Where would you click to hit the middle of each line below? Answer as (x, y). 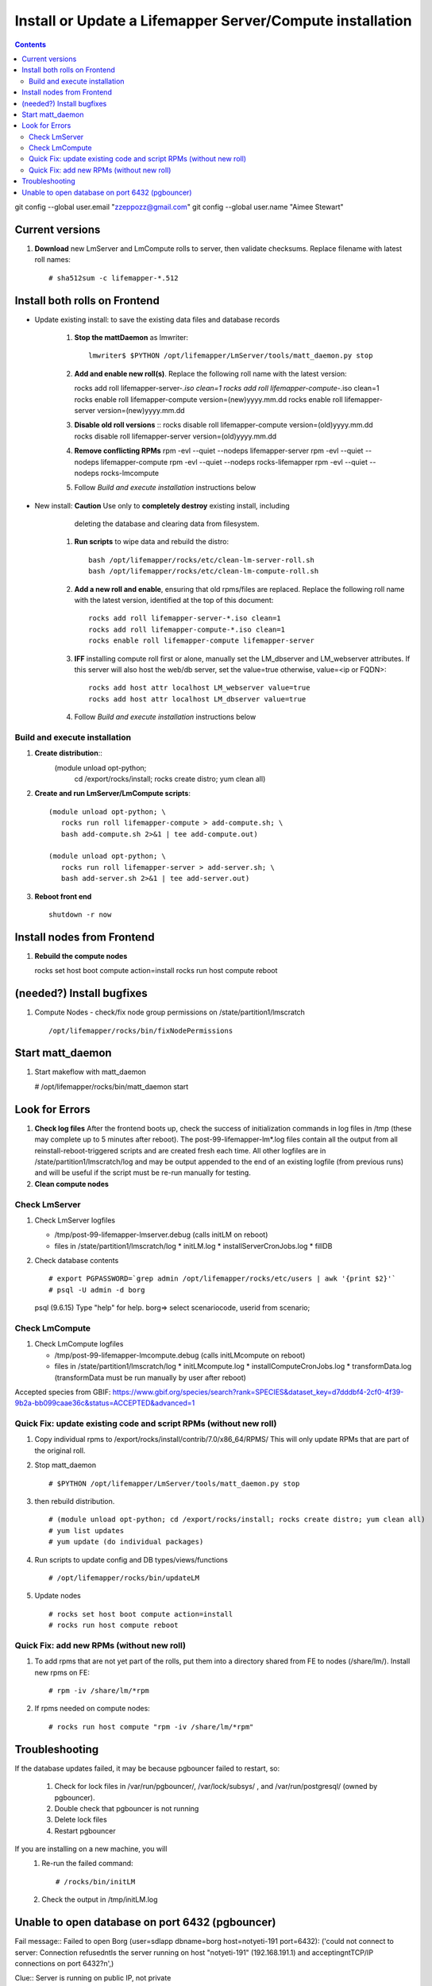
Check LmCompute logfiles (79, 1344)
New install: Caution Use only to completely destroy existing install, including (162, 505)
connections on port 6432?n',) (64, 1963)
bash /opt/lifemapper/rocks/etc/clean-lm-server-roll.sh (202, 560)
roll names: (53, 260)
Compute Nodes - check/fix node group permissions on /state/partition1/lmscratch (170, 1012)
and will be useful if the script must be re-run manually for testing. (143, 1173)
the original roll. (60, 1451)
